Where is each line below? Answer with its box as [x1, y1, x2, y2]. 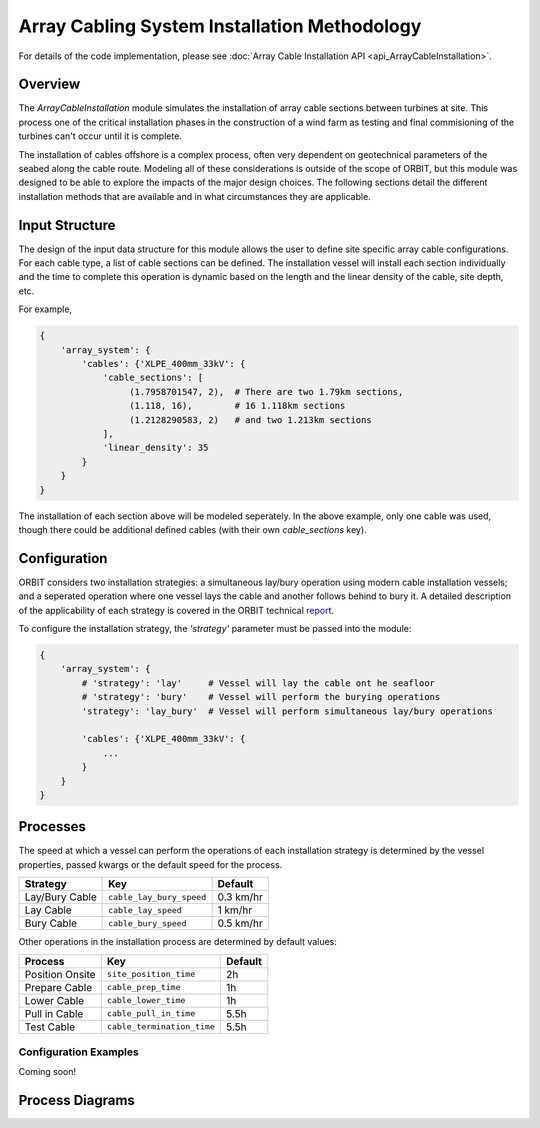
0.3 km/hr [217, 890, 264, 904]
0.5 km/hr [217, 916, 264, 930]
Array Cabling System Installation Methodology [18, 15, 422, 37]
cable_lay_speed [108, 905, 182, 915]
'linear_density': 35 [102, 442, 209, 454]
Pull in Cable [24, 1006, 84, 1020]
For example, [18, 303, 73, 315]
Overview [18, 76, 81, 93]
